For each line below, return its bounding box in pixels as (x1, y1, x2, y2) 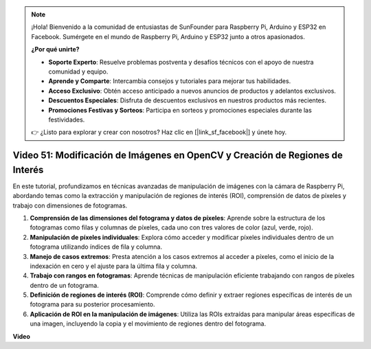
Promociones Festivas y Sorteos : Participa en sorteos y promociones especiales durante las (48, 106, 312, 114)
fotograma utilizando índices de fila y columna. (30, 243, 163, 251)
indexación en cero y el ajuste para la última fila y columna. (30, 262, 198, 270)
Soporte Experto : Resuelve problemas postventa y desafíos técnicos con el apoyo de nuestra (48, 58, 314, 66)
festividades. (48, 115, 85, 124)
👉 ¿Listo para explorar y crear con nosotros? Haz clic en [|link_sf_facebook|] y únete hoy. (31, 128, 287, 137)
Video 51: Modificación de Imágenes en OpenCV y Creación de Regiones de (12, 150, 343, 161)
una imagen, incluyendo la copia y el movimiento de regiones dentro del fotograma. (30, 319, 267, 328)
